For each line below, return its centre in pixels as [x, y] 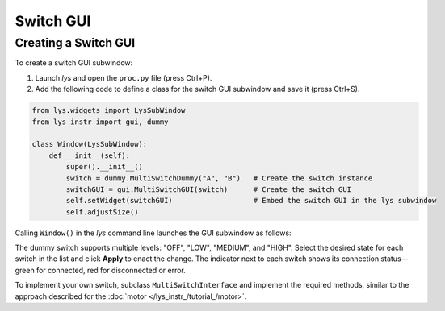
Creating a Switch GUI [75, 43]
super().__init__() [104, 167]
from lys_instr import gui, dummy [100, 122]
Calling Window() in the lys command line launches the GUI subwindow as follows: [153, 233]
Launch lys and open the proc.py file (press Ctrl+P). [124, 77]
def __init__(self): [90, 155]
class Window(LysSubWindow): [90, 144]
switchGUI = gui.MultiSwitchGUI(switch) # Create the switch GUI [208, 189]
